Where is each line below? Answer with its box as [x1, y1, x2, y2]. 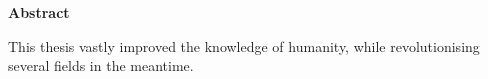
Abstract [8, 2, 70, 22]
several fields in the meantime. [8, 55, 194, 76]
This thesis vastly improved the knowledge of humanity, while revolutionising [8, 35, 480, 56]
